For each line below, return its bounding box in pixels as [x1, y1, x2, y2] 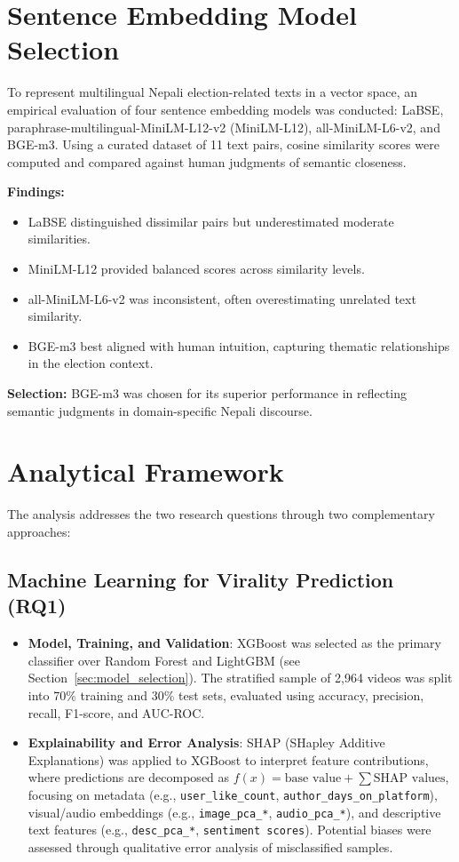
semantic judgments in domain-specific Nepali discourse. [7, 401, 313, 419]
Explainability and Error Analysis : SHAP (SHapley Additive [28, 733, 385, 752]
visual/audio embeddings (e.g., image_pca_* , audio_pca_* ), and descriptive [28, 802, 441, 821]
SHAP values [373, 772, 446, 786]
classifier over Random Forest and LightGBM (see [28, 650, 300, 669]
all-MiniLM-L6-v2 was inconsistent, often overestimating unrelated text [28, 289, 416, 307]
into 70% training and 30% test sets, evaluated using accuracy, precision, [28, 685, 424, 704]
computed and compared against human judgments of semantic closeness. [7, 152, 407, 171]
